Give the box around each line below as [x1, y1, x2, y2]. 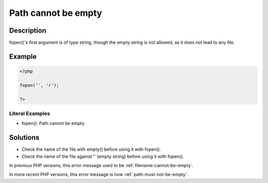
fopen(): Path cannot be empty [21, 121, 84, 126]
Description [9, 26, 47, 35]
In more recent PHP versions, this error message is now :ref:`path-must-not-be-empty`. [9, 172, 189, 178]
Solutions [9, 133, 40, 142]
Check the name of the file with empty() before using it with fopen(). [21, 146, 161, 152]
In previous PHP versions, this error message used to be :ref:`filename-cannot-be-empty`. [9, 163, 194, 169]
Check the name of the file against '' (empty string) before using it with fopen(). [21, 153, 184, 159]
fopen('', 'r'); [19, 82, 60, 88]
